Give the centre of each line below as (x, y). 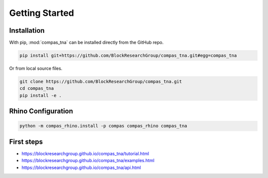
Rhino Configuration (41, 111)
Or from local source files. (36, 68)
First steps (26, 142)
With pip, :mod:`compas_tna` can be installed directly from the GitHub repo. (86, 43)
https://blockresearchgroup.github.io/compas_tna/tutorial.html (85, 153)
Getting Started (42, 13)
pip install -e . (41, 95)
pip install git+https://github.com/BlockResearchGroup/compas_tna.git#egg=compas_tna (128, 56)
